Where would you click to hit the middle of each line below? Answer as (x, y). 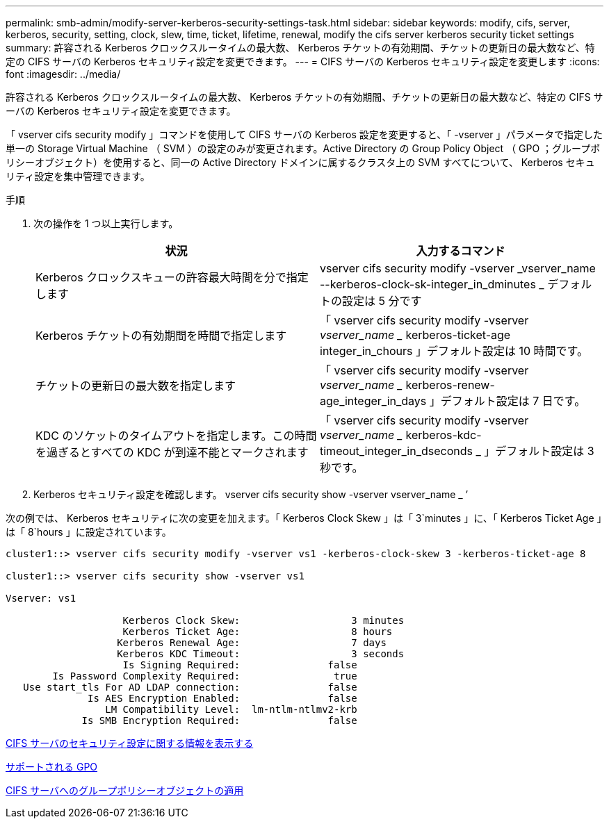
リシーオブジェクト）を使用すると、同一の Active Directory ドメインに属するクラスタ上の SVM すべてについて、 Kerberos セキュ (300, 162)
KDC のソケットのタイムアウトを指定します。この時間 (176, 436)
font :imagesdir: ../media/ (63, 74)
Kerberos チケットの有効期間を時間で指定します (161, 336)
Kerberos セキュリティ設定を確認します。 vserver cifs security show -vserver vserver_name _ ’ (251, 494)
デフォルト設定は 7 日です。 (513, 401)
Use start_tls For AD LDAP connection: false (190, 687)
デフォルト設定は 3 (545, 451)
